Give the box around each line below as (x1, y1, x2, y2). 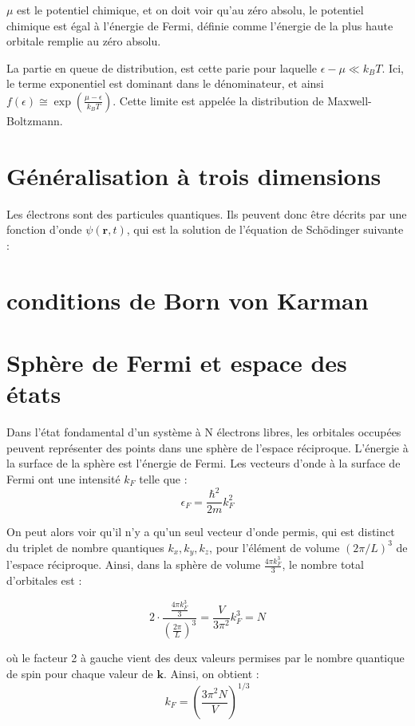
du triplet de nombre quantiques (6, 539, 164, 555)
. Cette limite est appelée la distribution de (113, 92, 324, 109)
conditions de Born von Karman (6, 283, 369, 316)
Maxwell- (327, 92, 372, 109)
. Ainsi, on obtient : (163, 665, 259, 681)
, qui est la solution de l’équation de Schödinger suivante (126, 221, 404, 238)
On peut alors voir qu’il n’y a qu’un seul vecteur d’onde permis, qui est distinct (6, 523, 395, 540)
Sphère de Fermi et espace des (6, 346, 347, 379)
